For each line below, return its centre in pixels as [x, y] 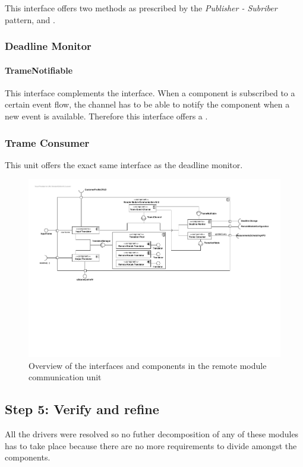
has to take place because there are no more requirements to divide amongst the [151, 445]
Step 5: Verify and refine [82, 409]
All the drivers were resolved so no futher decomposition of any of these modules [152, 434]
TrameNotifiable [39, 70]
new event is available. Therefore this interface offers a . [106, 116]
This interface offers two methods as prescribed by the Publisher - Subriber [141, 8]
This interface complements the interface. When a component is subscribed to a [150, 92]
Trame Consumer [47, 142]
